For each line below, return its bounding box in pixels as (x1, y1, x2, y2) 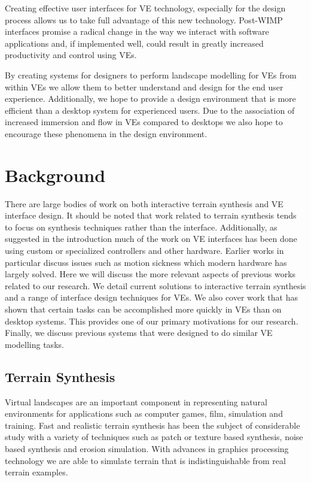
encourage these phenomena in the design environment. (5, 127, 208, 140)
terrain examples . (5, 466, 68, 478)
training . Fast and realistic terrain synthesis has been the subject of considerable (5, 419, 300, 431)
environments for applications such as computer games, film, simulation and (5, 407, 283, 420)
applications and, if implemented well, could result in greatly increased (5, 37, 264, 49)
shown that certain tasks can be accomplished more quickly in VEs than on (5, 303, 282, 315)
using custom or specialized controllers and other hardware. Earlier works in (5, 244, 284, 257)
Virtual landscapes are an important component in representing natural (5, 395, 267, 408)
